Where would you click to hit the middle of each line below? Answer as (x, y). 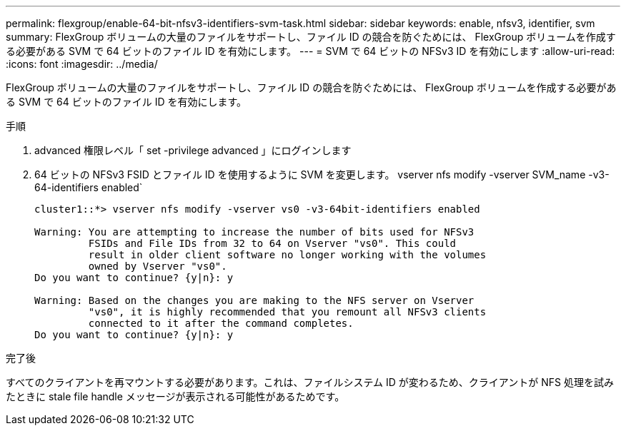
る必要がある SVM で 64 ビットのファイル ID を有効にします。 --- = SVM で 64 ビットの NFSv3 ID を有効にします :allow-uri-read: (310, 51)
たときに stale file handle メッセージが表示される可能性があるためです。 (175, 396)
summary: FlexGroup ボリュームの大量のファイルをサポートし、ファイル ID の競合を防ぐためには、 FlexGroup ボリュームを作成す (311, 37)
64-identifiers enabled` (89, 187)
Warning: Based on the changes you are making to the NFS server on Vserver (254, 300)
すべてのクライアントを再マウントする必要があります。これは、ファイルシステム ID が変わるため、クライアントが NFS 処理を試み (310, 382)
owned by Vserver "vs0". (158, 266)
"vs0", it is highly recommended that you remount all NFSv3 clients (287, 312)
